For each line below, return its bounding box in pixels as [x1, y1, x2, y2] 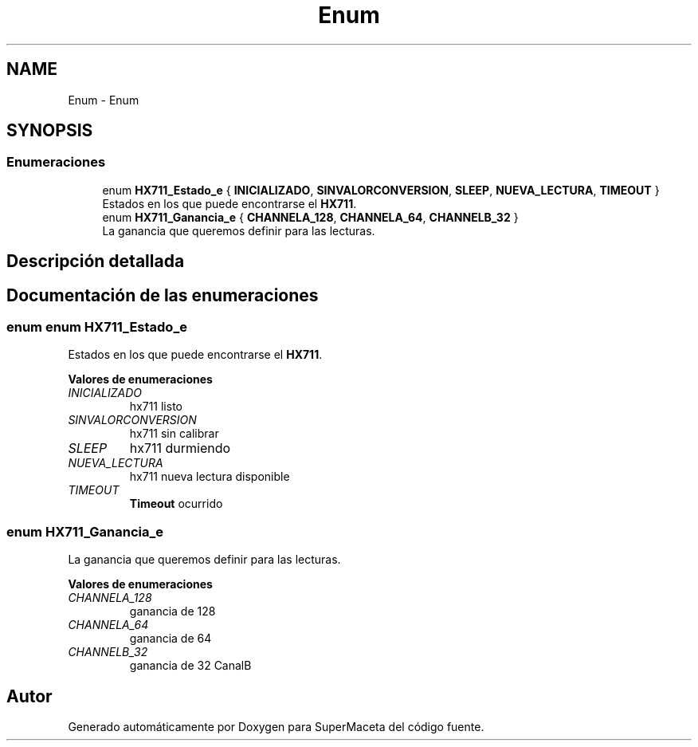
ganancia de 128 [129, 604, 216, 619]
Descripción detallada [6, 251, 185, 272]
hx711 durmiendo [129, 440, 231, 457]
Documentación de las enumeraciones [6, 285, 319, 305]
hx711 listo [129, 399, 182, 414]
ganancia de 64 [129, 631, 212, 646]
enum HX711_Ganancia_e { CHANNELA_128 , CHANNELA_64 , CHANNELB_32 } [102, 210, 519, 224]
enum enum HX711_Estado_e [6, 319, 187, 336]
